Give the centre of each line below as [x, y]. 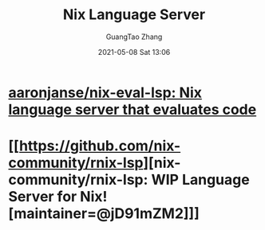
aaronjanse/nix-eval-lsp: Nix [105, 92]
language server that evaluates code [132, 109]
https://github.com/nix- [100, 146]
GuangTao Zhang [134, 37]
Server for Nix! [58, 197]
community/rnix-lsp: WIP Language [129, 180]
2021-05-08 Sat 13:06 [134, 52]
